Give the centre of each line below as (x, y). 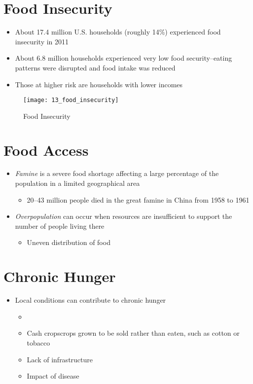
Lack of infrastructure (60, 359)
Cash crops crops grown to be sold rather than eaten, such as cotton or (133, 333)
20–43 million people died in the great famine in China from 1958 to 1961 (138, 199)
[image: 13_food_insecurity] (71, 100)
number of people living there (60, 226)
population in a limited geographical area (77, 183)
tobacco (38, 342)
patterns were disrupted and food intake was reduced (95, 67)
